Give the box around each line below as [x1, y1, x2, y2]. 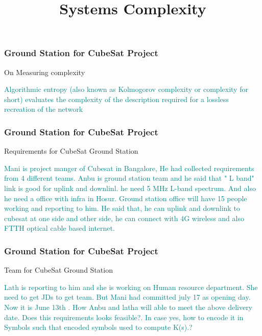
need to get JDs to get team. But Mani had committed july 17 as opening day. [4, 292, 251, 302]
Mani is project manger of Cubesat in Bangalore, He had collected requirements [4, 162, 254, 173]
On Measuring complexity [4, 66, 85, 77]
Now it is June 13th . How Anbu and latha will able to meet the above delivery [4, 302, 253, 313]
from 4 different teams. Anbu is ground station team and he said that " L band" [4, 173, 254, 183]
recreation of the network [4, 104, 83, 114]
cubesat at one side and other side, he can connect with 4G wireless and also [4, 212, 244, 223]
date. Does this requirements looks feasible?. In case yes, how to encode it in [4, 311, 244, 322]
